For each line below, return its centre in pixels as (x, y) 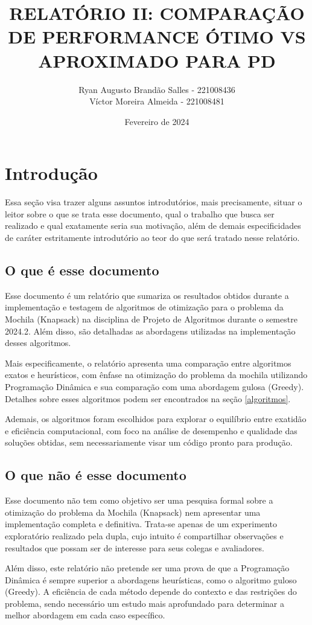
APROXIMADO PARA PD (157, 60)
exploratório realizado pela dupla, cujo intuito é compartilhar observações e (144, 535)
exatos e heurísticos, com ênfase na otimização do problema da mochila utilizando (156, 375)
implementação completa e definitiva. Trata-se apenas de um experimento (141, 524)
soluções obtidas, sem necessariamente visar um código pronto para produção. (149, 442)
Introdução (51, 173)
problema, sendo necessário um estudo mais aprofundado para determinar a (145, 603)
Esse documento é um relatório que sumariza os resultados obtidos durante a (147, 295)
